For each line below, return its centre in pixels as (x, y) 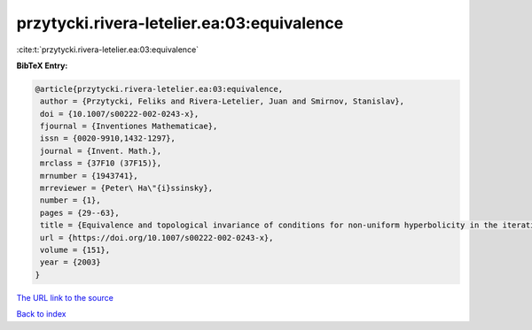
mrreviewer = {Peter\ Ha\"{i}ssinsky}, (126, 188)
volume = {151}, (75, 250)
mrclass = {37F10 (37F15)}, (101, 163)
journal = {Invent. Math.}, (101, 151)
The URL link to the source (65, 297)
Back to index (41, 314)
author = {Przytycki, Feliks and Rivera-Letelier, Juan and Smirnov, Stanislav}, (223, 101)
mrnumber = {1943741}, (90, 176)
